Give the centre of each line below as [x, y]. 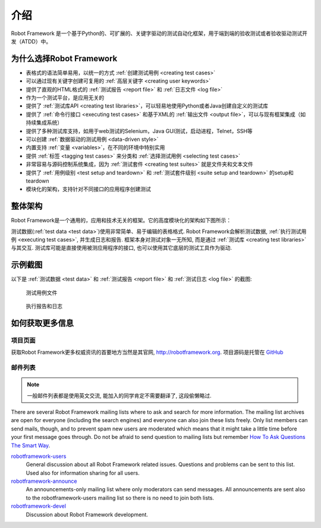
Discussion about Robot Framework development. [87, 514]
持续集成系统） [44, 122]
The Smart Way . [31, 445]
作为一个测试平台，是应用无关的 [65, 98]
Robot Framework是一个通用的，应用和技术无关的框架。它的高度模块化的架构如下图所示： [121, 221]
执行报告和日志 [44, 306]
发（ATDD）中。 [31, 41]
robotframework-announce [44, 481]
